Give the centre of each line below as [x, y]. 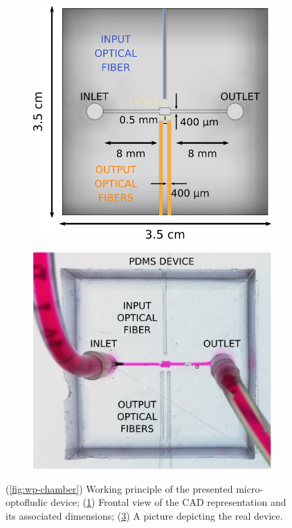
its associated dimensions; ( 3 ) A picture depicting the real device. [144, 515]
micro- [250, 488]
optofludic [27, 502]
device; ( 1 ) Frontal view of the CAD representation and [168, 502]
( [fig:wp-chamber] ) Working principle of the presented [119, 488]
